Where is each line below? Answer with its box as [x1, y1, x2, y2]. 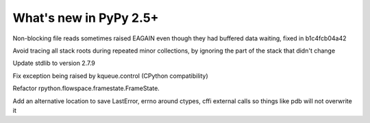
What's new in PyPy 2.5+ [12, 10, 159, 25]
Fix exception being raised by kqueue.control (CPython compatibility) [12, 72, 208, 80]
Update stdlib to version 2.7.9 [12, 59, 96, 68]
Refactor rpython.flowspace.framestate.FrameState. [12, 84, 160, 92]
